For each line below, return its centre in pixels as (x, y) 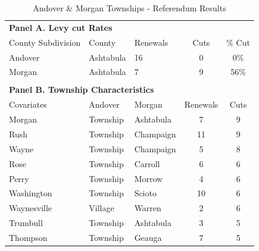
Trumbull (26, 223)
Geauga (148, 237)
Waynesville (31, 208)
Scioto (145, 193)
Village (102, 208)
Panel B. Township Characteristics (82, 90)
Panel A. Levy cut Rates (61, 27)
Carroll (147, 163)
